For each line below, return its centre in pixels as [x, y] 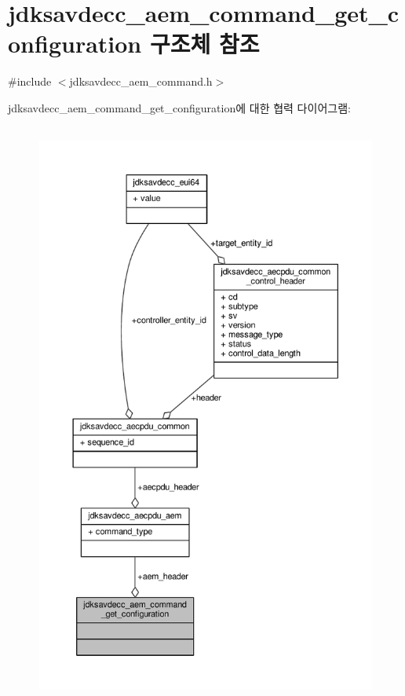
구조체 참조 [204, 44]
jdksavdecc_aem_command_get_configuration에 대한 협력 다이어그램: [179, 107]
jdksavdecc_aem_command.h [141, 81]
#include [30, 81]
